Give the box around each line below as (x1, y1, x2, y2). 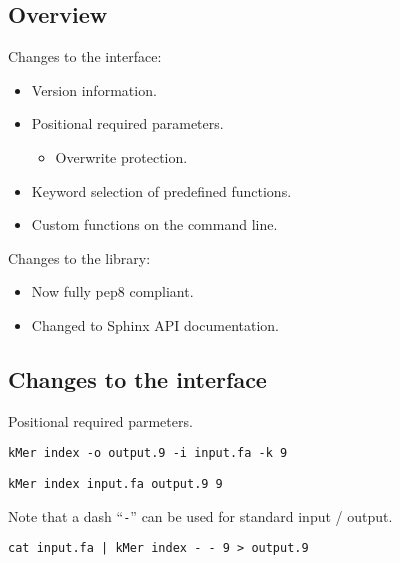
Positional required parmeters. (8, 410, 193, 431)
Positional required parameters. (31, 113, 224, 134)
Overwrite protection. (55, 146, 188, 167)
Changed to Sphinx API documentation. (31, 314, 279, 335)
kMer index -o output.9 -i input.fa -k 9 (8, 446, 288, 461)
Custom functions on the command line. (31, 214, 278, 235)
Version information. (31, 79, 157, 100)
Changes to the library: (8, 247, 151, 268)
